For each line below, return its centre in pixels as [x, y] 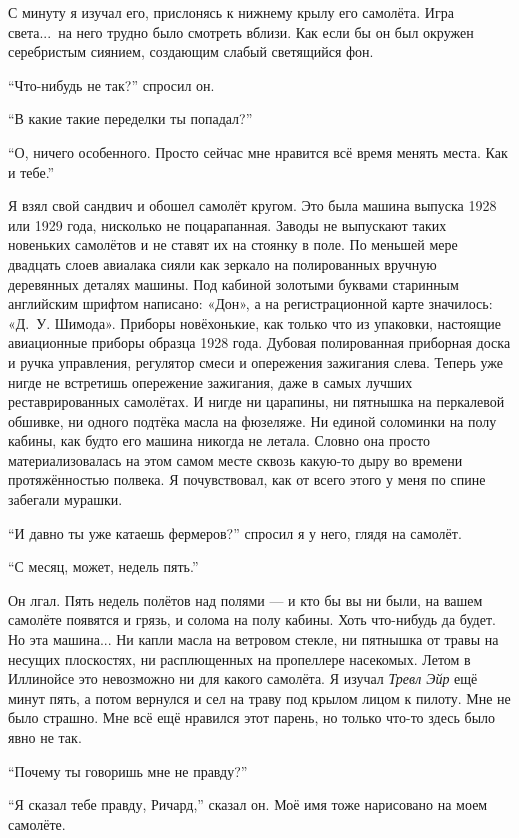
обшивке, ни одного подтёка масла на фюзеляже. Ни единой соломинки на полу [252, 420]
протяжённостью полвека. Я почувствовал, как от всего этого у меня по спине [247, 479]
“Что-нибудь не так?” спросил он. [111, 84]
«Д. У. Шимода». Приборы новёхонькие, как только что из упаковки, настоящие [255, 322]
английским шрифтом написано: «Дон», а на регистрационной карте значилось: [250, 303]
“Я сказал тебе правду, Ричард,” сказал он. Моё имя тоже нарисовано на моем [248, 804]
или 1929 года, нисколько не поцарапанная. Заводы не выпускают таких [227, 224]
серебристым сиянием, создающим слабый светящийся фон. [191, 51]
